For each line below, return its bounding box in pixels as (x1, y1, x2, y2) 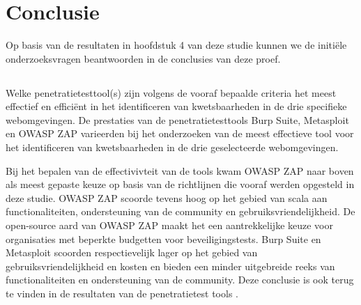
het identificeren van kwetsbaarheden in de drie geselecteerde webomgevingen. (6, 140, 339, 155)
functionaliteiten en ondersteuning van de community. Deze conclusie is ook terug (6, 272, 354, 287)
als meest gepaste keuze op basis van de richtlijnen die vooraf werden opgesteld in (6, 177, 355, 191)
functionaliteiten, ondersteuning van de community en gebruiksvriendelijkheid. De (6, 204, 355, 219)
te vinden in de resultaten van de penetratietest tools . (6, 286, 238, 301)
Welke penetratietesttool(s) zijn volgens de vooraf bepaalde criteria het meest (6, 85, 337, 100)
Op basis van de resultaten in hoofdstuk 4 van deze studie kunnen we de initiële (6, 38, 347, 52)
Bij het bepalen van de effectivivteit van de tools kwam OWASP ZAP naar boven (6, 163, 354, 178)
